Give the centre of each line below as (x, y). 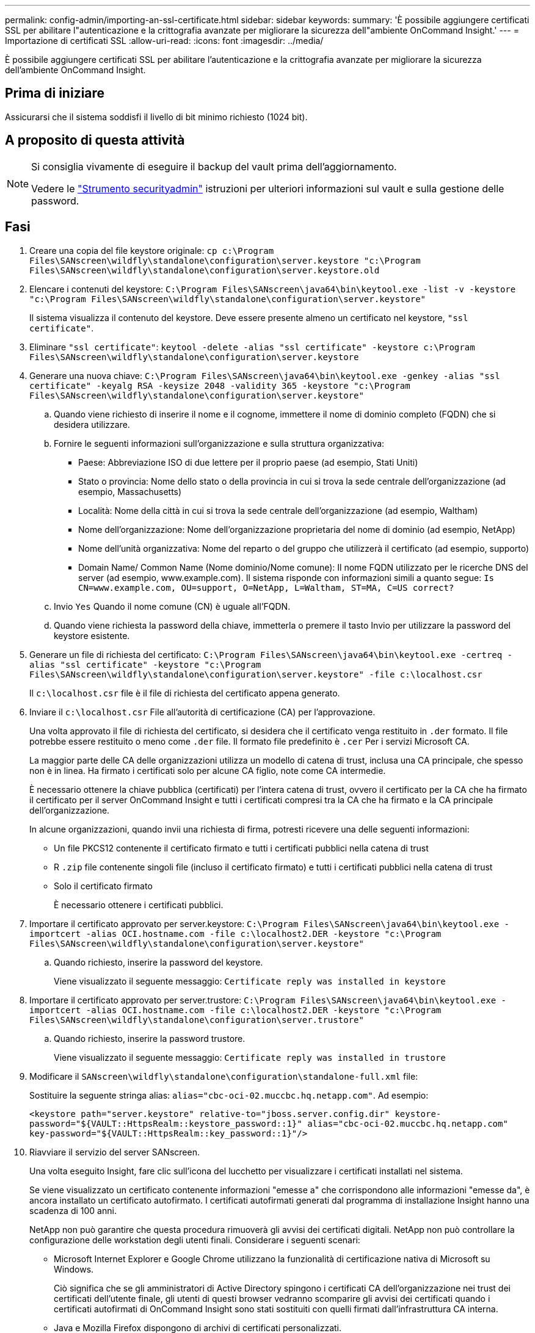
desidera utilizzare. (92, 424)
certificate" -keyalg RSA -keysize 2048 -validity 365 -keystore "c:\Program (220, 385)
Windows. (74, 1269)
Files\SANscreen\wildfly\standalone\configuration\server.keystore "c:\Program (225, 260)
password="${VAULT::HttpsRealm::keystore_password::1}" (166, 1123)
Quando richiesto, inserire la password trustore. (150, 1038)
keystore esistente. (92, 635)
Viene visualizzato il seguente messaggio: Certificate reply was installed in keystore (250, 981)
